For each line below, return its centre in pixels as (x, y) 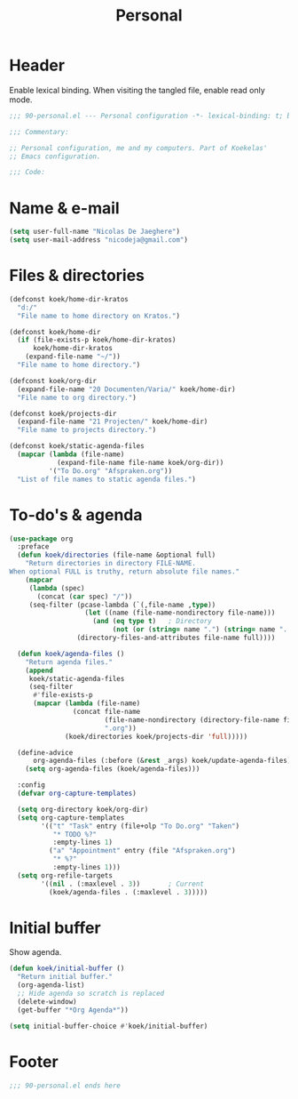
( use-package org (41, 539)
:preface (33, 547)
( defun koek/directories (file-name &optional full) (117, 555)
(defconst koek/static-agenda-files (77, 446)
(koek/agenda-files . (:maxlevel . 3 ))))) (128, 892)
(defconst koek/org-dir (53, 381)
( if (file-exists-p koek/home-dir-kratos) (97, 340)
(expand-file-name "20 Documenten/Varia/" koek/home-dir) (127, 389)
